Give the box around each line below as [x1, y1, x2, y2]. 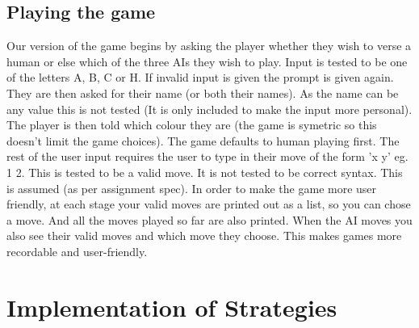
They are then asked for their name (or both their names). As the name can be [6, 84, 399, 101]
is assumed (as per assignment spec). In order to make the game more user [6, 179, 377, 196]
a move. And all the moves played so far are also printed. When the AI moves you [6, 211, 413, 228]
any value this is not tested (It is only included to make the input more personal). [6, 100, 413, 117]
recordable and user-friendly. [6, 242, 148, 259]
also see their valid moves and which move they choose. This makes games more [6, 227, 402, 244]
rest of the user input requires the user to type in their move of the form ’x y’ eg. [6, 148, 409, 165]
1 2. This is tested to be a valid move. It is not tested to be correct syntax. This [6, 163, 403, 180]
